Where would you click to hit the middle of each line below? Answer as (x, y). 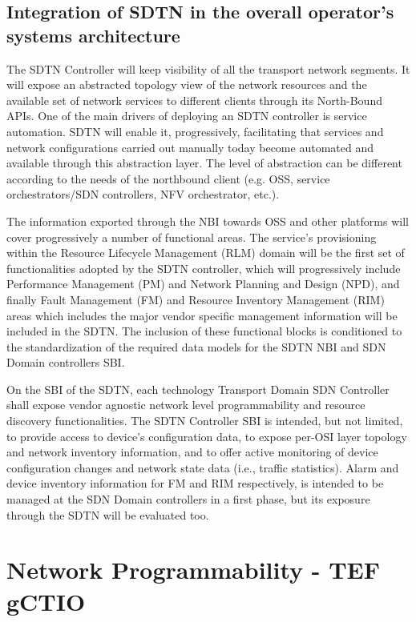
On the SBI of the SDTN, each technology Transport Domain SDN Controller (198, 389)
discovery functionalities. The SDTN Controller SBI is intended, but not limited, (205, 421)
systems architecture (93, 35)
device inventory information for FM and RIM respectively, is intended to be (195, 483)
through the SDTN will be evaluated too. (108, 514)
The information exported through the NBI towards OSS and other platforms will (208, 221)
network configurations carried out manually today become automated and (190, 147)
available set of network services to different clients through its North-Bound (194, 100)
